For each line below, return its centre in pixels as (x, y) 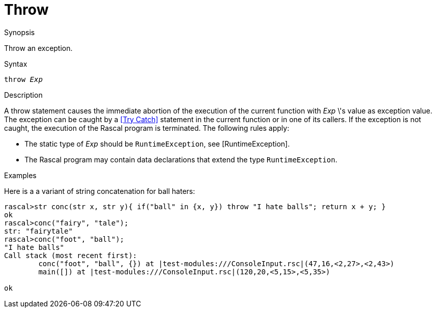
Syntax (16, 64)
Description (23, 95)
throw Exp (23, 79)
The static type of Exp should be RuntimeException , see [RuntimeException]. (157, 144)
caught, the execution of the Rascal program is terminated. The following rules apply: (147, 128)
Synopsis (20, 32)
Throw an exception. (38, 48)
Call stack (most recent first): (71, 255)
